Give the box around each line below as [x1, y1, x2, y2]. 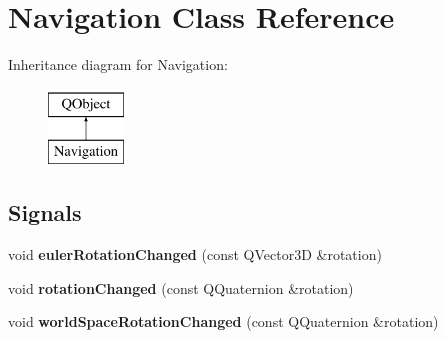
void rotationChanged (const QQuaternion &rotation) [8, 277, 354, 298]
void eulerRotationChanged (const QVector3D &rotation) [8, 244, 382, 265]
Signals [8, 197, 82, 228]
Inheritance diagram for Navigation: [8, 54, 228, 75]
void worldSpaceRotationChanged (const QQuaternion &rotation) [8, 311, 439, 332]
